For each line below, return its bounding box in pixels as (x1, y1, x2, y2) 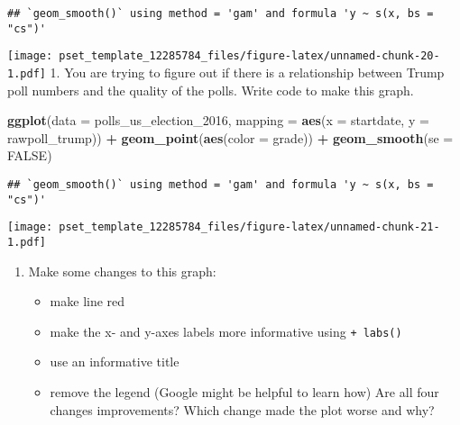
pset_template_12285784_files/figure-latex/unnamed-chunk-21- (59, 221, 440, 234)
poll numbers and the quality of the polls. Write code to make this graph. (7, 80, 414, 99)
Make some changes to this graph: (28, 261, 216, 280)
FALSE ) (7, 146, 52, 165)
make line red (50, 292, 125, 311)
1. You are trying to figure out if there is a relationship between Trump (50, 62, 445, 81)
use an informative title (50, 352, 179, 371)
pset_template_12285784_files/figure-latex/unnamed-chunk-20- (59, 50, 440, 63)
